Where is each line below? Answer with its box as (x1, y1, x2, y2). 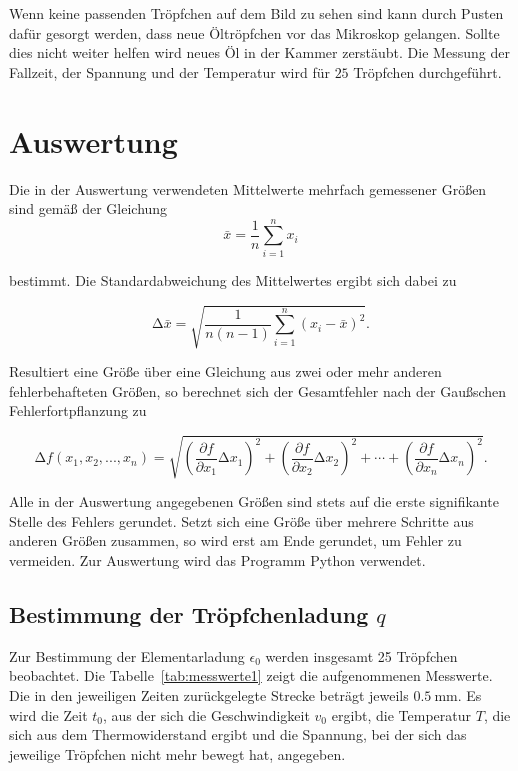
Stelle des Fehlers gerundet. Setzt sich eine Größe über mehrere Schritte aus (9, 510, 474, 531)
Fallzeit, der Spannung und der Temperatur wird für (9, 61, 330, 82)
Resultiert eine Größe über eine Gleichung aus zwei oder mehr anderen (9, 360, 442, 381)
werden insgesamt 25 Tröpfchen (265, 645, 458, 666)
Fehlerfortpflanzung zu (9, 400, 147, 421)
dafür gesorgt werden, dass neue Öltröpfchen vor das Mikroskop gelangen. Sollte (9, 22, 500, 43)
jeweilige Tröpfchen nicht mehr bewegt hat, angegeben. (9, 743, 346, 764)
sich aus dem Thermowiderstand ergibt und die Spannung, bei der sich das (9, 724, 467, 745)
